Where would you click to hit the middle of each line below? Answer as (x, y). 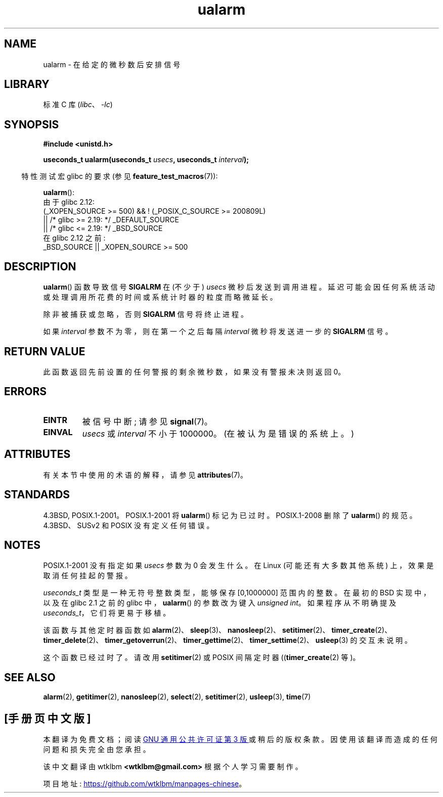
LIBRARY (27, 84)
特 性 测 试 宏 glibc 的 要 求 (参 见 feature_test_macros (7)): (120, 176)
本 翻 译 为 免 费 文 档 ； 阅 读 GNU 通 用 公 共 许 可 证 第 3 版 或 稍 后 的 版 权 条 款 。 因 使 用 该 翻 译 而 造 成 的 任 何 (240, 739)
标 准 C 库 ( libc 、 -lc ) (78, 105)
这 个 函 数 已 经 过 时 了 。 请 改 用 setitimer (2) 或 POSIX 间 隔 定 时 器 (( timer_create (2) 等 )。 (202, 658)
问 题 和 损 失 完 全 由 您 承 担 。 (97, 749)
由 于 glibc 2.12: (69, 202)
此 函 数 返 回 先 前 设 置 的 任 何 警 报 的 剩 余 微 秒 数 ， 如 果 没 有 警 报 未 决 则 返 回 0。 (194, 371)
